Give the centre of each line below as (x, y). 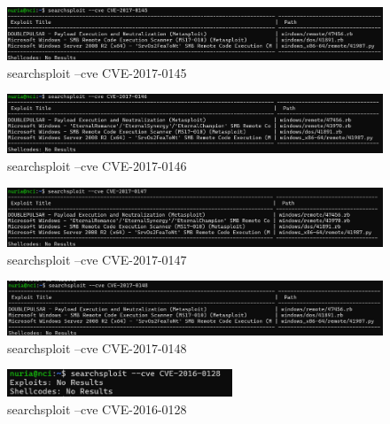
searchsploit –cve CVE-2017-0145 (97, 72)
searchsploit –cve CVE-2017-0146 (97, 166)
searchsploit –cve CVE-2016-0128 (97, 409)
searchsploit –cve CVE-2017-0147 (97, 259)
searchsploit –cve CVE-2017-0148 (97, 347)
